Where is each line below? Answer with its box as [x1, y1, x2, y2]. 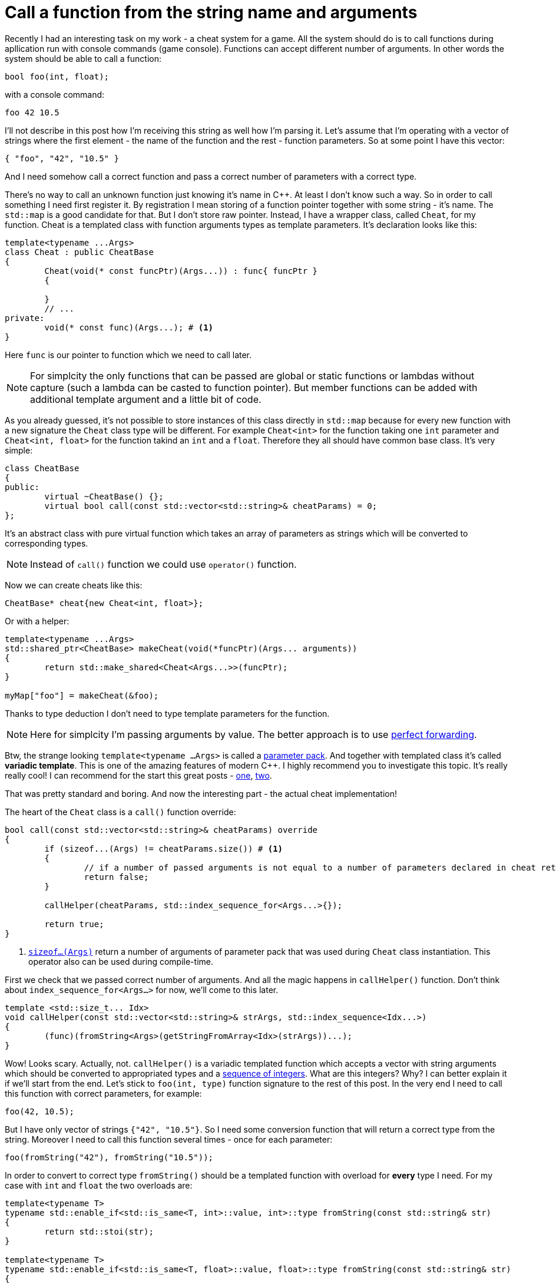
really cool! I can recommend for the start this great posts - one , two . [5, 770, 272, 780]
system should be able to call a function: [5, 53, 161, 64]
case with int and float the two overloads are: [5, 1180, 193, 1190]
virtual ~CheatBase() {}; [44, 491, 164, 501]
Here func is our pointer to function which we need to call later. [5, 349, 252, 360]
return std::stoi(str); [44, 1226, 154, 1236]
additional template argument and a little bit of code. [30, 393, 262, 405]
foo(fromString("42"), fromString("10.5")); [5, 1152, 214, 1162]
